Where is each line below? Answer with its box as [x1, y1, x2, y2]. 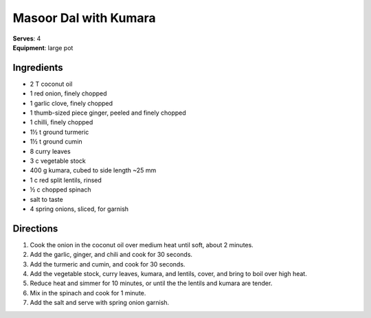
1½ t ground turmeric [30, 128, 89, 136]
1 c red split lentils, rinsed [30, 176, 102, 184]
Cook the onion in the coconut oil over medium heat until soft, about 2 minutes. [30, 240, 254, 249]
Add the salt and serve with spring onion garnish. [30, 299, 170, 307]
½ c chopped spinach [30, 185, 91, 194]
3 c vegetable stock [30, 157, 86, 165]
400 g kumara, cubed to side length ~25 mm [30, 166, 157, 174]
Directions [12, 223, 58, 234]
